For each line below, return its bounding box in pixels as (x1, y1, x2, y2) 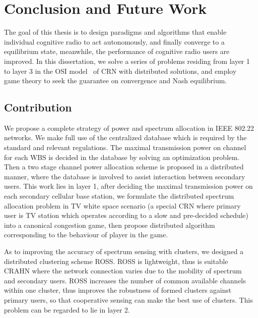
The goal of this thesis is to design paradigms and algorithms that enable (4, 27, 227, 37)
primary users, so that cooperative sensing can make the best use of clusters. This (4, 294, 253, 305)
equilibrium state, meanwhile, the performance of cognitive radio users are (4, 46, 230, 56)
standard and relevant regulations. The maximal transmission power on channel (4, 142, 246, 153)
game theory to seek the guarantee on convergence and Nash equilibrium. (4, 75, 227, 86)
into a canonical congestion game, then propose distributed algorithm (4, 219, 215, 230)
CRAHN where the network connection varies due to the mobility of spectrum (4, 265, 242, 276)
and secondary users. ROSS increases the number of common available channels (4, 275, 246, 285)
